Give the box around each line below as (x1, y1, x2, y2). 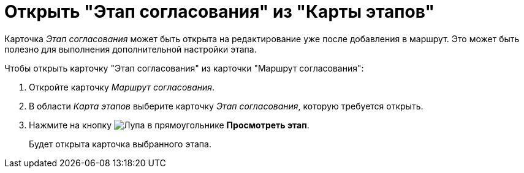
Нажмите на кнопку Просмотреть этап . (29, 119, 309, 130)
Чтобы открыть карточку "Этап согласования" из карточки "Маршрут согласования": (4, 62, 364, 73)
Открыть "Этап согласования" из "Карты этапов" (4, 1, 435, 22)
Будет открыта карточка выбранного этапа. (29, 138, 211, 149)
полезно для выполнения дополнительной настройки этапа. (4, 43, 257, 54)
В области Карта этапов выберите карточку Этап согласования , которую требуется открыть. (29, 100, 423, 111)
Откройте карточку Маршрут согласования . (29, 81, 215, 92)
